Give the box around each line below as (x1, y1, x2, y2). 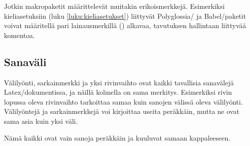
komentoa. (4, 30, 35, 40)
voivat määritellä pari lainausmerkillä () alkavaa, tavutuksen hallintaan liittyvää (4, 20, 247, 31)
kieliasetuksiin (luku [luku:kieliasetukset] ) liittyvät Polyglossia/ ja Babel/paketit (4, 10, 246, 21)
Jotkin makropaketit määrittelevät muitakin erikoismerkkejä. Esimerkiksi (4, 1, 225, 11)
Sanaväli (4, 54, 47, 69)
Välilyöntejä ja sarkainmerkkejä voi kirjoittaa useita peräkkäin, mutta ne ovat (4, 106, 240, 116)
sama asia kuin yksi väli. (4, 115, 78, 126)
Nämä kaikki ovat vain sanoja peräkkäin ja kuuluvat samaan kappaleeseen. (4, 132, 231, 143)
